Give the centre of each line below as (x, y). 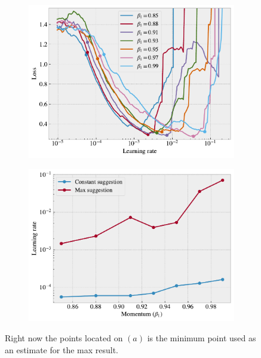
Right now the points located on (64, 338)
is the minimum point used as (202, 338)
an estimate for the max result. (62, 349)
